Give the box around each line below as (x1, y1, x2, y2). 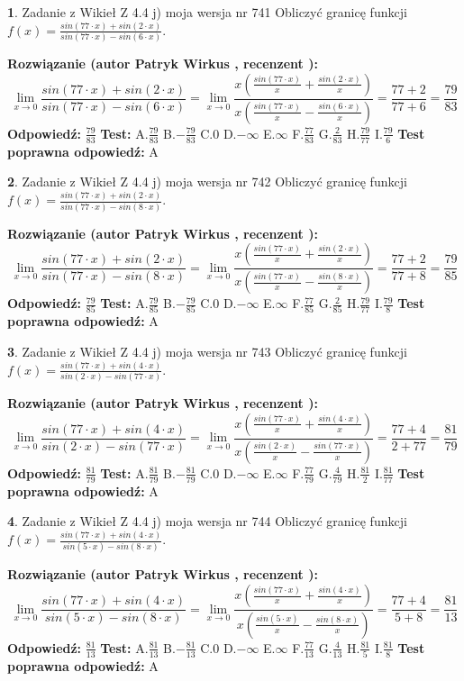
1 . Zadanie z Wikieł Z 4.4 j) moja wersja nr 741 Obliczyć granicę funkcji (7, 3, 407, 21)
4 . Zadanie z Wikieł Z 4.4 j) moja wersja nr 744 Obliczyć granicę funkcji (7, 512, 407, 531)
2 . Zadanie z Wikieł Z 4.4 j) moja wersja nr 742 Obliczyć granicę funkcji (7, 172, 407, 191)
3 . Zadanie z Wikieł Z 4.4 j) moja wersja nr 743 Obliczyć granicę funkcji (7, 341, 407, 360)
